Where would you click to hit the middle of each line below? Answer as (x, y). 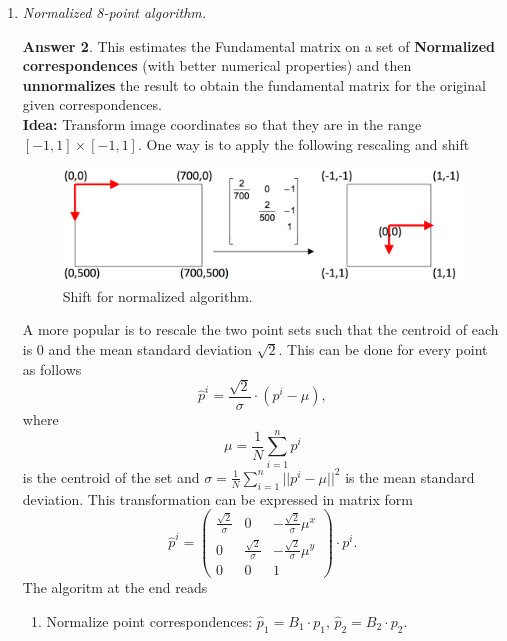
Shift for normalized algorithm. (157, 295)
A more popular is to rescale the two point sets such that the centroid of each (260, 329)
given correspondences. (92, 104)
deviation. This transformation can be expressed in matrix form (217, 498)
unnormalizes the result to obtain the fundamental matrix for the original (254, 84)
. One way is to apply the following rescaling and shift (303, 143)
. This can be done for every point (383, 349)
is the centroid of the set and (111, 476)
